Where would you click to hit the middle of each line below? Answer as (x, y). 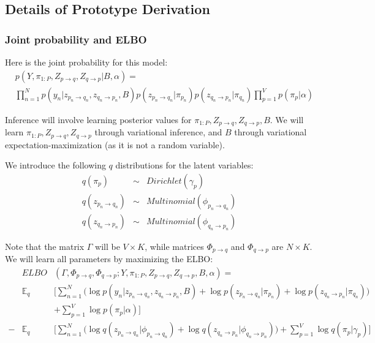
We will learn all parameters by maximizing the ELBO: (109, 259)
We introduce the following (55, 165)
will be (108, 246)
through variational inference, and (158, 132)
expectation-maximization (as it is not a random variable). (115, 144)
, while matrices (174, 246)
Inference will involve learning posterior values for (98, 119)
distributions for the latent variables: (184, 165)
